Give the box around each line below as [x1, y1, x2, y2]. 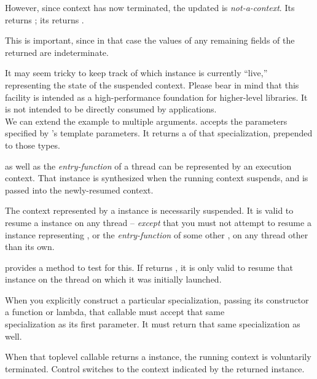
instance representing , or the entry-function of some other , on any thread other [5, 228, 308, 241]
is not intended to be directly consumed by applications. [5, 103, 217, 115]
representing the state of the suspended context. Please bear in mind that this [5, 78, 299, 91]
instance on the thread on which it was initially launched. [5, 273, 222, 286]
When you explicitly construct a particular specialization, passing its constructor [5, 293, 309, 306]
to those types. [5, 138, 60, 151]
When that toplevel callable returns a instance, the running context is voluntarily [5, 350, 311, 363]
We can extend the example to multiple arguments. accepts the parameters [5, 114, 288, 127]
